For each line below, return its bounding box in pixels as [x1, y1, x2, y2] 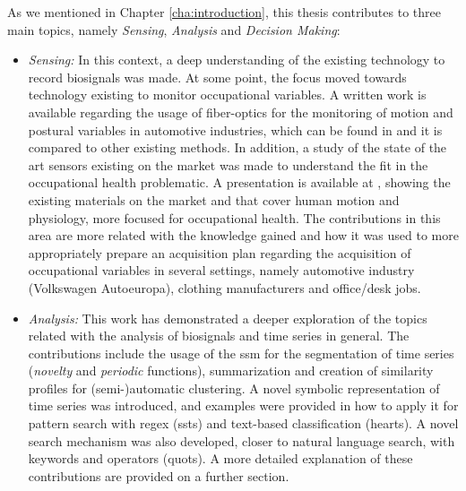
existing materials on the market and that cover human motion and [28, 190, 400, 209]
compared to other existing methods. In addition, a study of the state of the [28, 138, 447, 157]
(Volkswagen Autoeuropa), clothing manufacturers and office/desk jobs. [28, 278, 421, 297]
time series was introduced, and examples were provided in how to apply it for [28, 396, 459, 415]
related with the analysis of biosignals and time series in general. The [28, 326, 410, 345]
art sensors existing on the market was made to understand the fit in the [28, 155, 428, 174]
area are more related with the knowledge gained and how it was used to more [28, 226, 459, 245]
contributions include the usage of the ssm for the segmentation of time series [28, 343, 454, 362]
